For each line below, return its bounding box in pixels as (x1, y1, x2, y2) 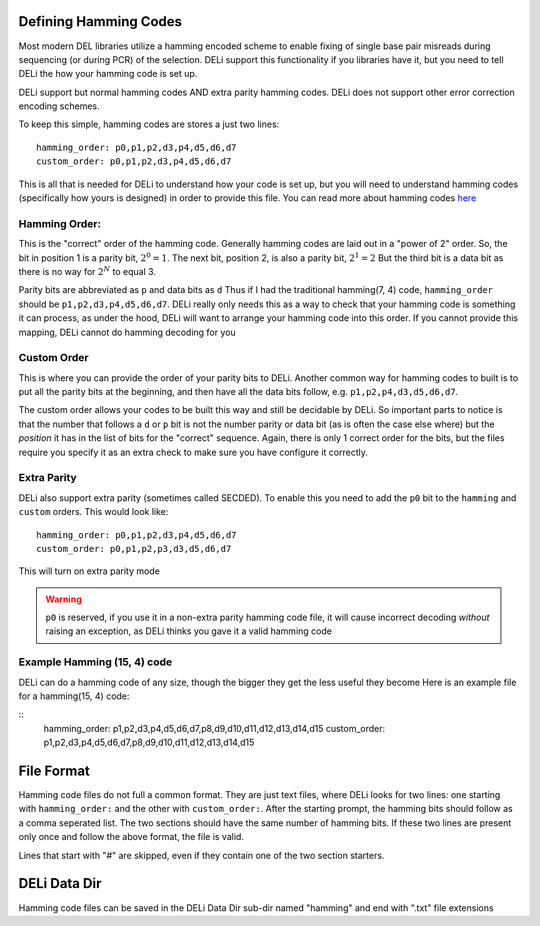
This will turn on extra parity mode (18, 565, 160, 577)
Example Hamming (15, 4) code (18, 655, 173, 669)
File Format (18, 763, 90, 779)
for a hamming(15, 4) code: (18, 690, 130, 702)
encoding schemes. (18, 100, 100, 112)
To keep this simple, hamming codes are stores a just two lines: (18, 118, 280, 130)
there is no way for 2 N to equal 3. (18, 265, 157, 277)
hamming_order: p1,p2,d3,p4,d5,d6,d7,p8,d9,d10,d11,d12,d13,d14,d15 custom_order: (43, 722, 386, 734)
